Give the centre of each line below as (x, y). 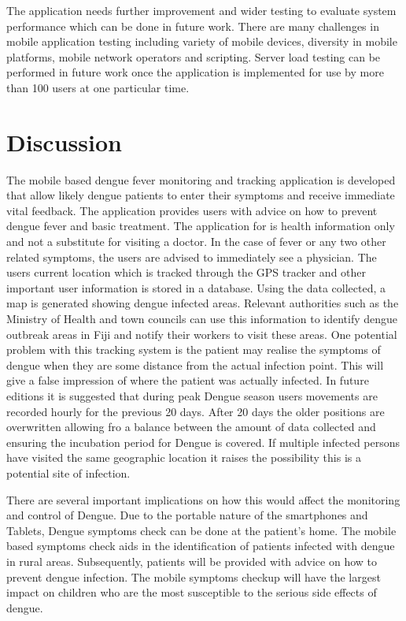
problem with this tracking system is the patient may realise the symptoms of (194, 350)
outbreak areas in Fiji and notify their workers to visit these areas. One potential (202, 334)
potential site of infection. (68, 472)
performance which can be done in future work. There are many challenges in (193, 26)
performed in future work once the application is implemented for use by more (195, 72)
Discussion (64, 141)
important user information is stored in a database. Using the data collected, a (196, 287)
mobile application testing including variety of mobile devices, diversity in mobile (202, 41)
